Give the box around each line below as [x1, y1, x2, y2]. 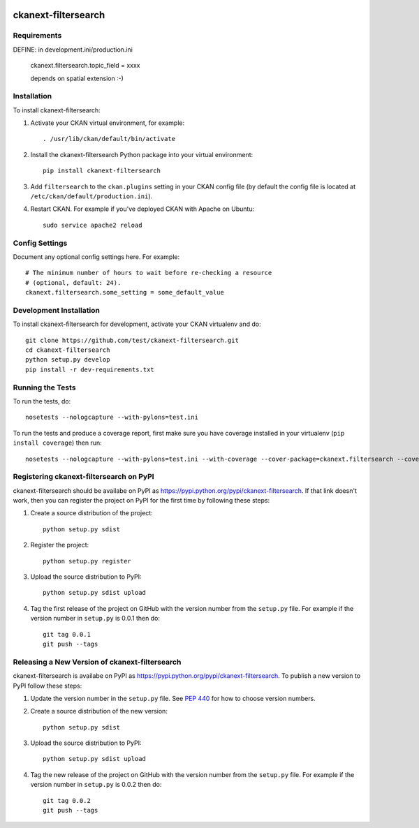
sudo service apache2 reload [43, 221, 142, 229]
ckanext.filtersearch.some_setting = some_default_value [25, 288, 225, 297]
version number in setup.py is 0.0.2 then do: [30, 781, 162, 789]
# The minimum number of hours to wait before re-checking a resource [25, 269, 272, 277]
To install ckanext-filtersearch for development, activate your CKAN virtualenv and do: [13, 320, 261, 328]
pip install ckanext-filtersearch [43, 167, 161, 175]
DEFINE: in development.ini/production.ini [13, 45, 133, 54]
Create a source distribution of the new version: [30, 707, 168, 716]
